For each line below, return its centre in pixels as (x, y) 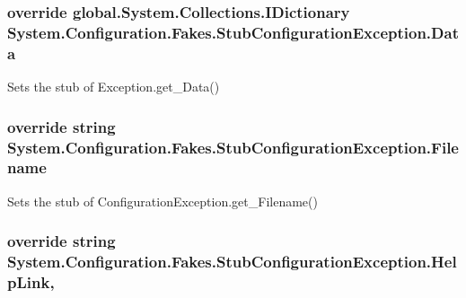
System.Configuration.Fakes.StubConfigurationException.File (233, 147)
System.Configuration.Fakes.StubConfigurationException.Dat (233, 32)
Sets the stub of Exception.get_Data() (114, 87)
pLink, (31, 282)
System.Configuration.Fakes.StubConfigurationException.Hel (232, 262)
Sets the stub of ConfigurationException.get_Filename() (163, 201)
